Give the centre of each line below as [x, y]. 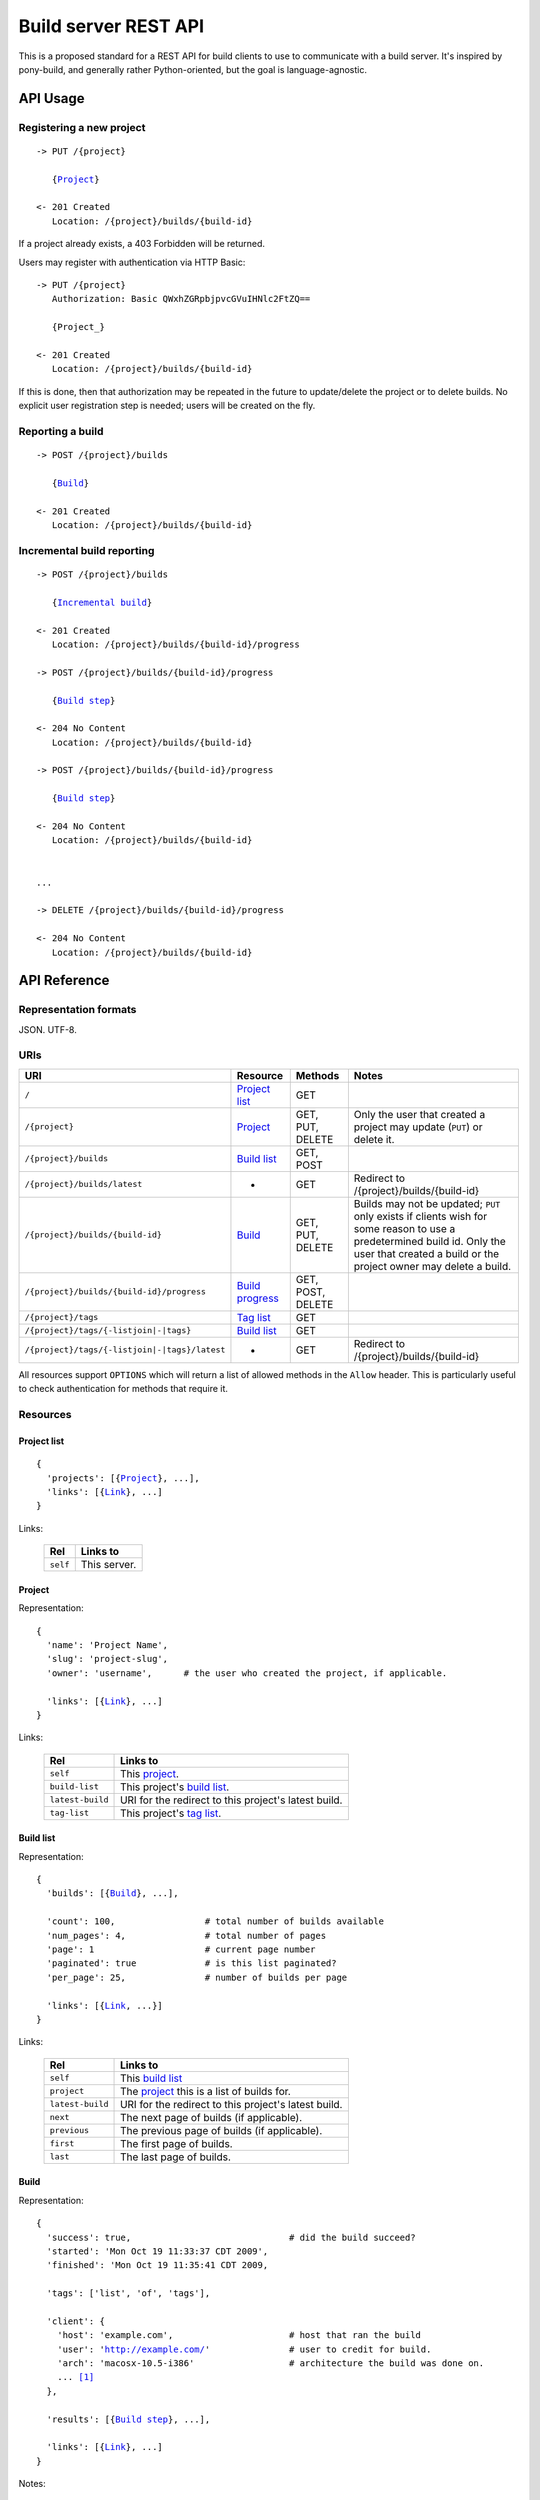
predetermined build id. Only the [430, 1241]
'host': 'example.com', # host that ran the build [239, 2335]
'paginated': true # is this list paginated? [191, 1963]
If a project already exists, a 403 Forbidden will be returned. [141, 244]
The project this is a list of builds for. [206, 2091]
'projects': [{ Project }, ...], [123, 1478]
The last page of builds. [176, 2157]
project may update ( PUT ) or [418, 1127]
